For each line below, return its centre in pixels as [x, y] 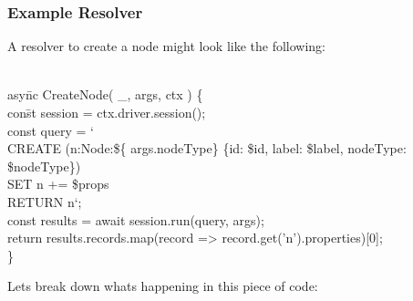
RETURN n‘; [45, 201]
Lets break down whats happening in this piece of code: [163, 286]
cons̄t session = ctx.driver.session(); [107, 112]
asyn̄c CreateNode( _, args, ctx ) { [105, 94]
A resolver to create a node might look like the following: [167, 46]
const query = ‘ [51, 130]
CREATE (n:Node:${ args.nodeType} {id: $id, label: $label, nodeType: [207, 148]
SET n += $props [58, 184]
